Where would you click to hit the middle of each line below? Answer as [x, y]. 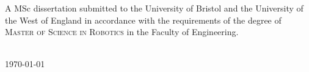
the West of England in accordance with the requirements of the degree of [143, 20]
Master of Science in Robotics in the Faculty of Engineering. [122, 32]
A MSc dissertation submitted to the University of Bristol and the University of [154, 8]
